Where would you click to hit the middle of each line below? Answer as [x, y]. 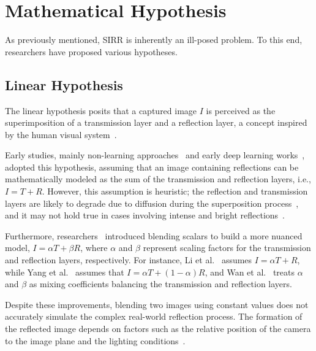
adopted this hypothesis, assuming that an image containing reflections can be [152, 167]
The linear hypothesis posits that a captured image [101, 110]
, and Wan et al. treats [250, 272]
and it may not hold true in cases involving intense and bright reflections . [145, 215]
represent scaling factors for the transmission [227, 248]
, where [94, 248]
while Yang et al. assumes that [65, 272]
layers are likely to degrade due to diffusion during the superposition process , [152, 203]
